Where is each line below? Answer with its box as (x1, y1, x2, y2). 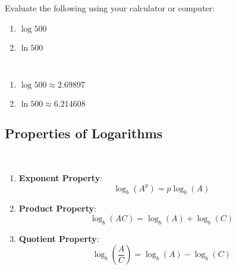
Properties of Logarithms (5, 123, 163, 142)
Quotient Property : (18, 232, 99, 244)
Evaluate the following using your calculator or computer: (5, 2, 215, 14)
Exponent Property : (18, 171, 103, 184)
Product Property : (18, 202, 96, 215)
